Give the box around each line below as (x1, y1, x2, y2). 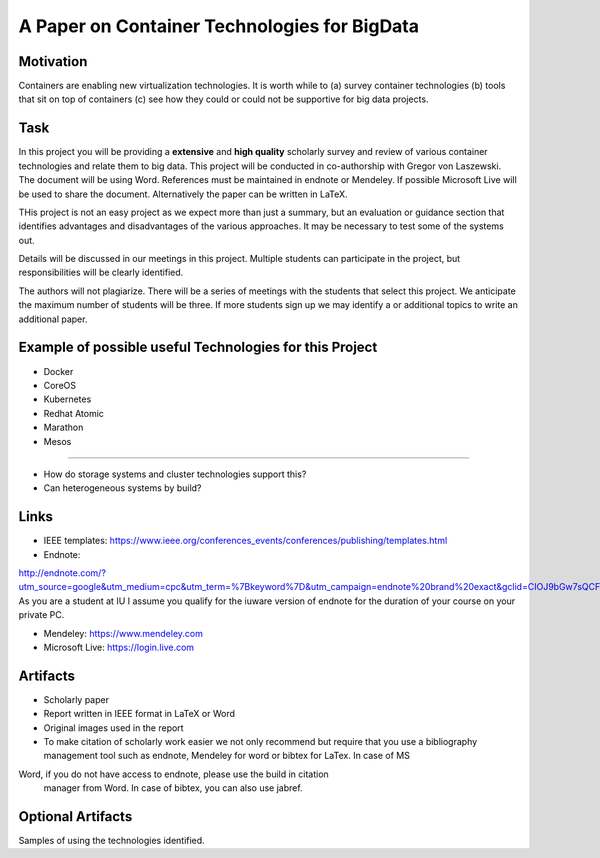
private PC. (18, 609, 65, 621)
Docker (43, 365, 74, 377)
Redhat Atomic (43, 407, 105, 419)
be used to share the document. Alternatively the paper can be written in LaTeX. (18, 188, 349, 200)
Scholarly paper (43, 693, 110, 705)
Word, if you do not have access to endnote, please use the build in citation (18, 768, 329, 780)
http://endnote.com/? (18, 566, 107, 579)
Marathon (43, 421, 84, 434)
